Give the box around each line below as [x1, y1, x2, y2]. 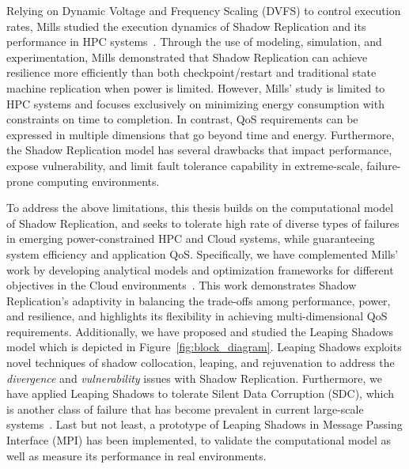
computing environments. [36, 172, 160, 189]
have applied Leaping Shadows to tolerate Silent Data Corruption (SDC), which [6, 385, 395, 402]
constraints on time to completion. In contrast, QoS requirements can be [6, 111, 358, 127]
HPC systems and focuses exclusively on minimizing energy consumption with [6, 95, 384, 112]
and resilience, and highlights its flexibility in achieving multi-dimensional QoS [6, 308, 388, 324]
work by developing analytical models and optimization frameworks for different [6, 261, 394, 278]
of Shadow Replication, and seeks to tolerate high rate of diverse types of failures [6, 214, 400, 231]
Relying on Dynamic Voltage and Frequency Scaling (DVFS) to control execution [6, 2, 401, 18]
